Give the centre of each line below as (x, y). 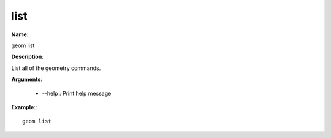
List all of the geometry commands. (56, 68)
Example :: (24, 107)
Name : (20, 34)
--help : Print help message (77, 93)
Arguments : (27, 79)
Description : (28, 57)
